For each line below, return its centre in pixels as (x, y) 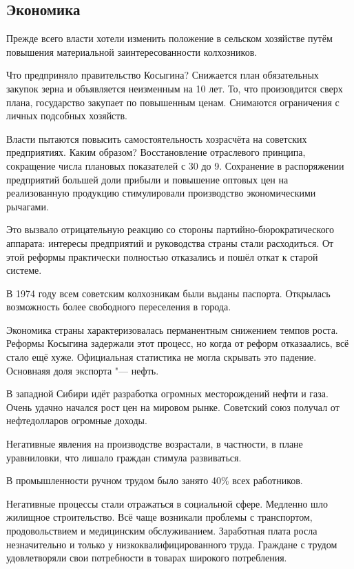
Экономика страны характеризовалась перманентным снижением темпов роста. (172, 329)
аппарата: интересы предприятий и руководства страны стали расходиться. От (170, 242)
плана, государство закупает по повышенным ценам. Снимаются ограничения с (173, 102)
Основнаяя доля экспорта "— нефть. (83, 370)
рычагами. (28, 206)
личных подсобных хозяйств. (67, 116)
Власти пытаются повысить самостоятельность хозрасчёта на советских (157, 138)
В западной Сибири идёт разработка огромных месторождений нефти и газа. (167, 393)
